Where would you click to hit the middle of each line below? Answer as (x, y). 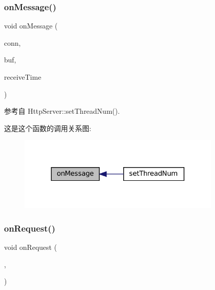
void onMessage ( (31, 26)
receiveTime (23, 77)
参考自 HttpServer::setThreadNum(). (62, 111)
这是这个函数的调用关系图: (48, 128)
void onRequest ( (31, 247)
